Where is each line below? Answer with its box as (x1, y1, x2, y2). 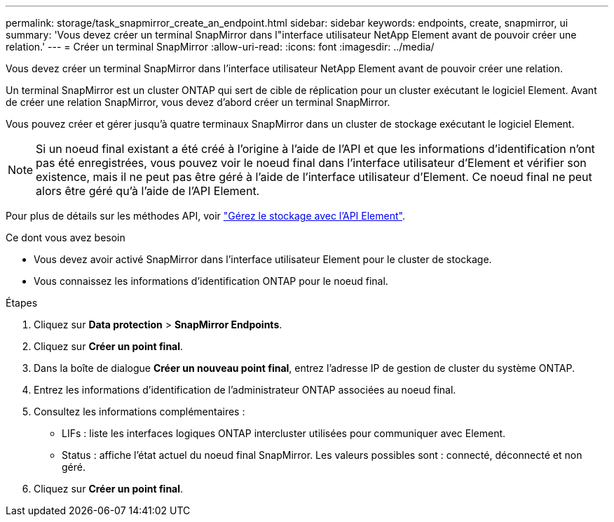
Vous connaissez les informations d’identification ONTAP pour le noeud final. (34, 275, 388, 287)
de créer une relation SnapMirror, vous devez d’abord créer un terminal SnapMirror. (6, 96, 390, 108)
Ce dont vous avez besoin (6, 232, 125, 243)
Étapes (6, 297, 38, 309)
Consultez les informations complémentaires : (34, 406, 245, 417)
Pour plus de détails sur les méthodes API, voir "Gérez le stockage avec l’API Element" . (6, 210, 405, 222)
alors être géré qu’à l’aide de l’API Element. (36, 184, 260, 198)
